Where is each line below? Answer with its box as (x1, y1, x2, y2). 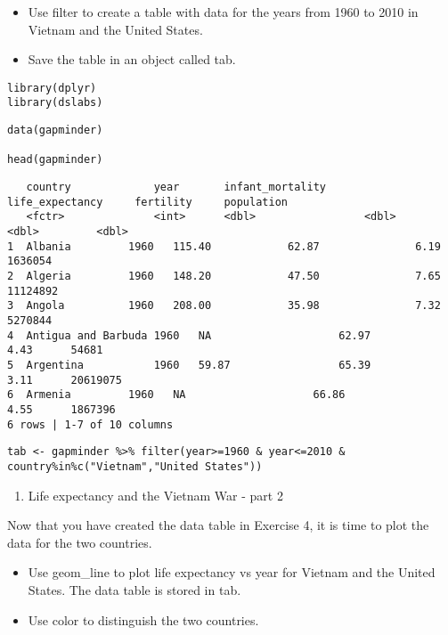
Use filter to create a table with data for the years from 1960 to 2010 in (28, 3, 419, 20)
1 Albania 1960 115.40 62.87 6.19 (7, 240, 441, 253)
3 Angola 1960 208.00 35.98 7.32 (7, 299, 441, 313)
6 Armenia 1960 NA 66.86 (7, 388, 346, 402)
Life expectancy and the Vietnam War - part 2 (28, 485, 283, 504)
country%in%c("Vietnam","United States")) (7, 460, 263, 473)
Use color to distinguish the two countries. (28, 610, 259, 629)
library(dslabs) (7, 96, 103, 110)
